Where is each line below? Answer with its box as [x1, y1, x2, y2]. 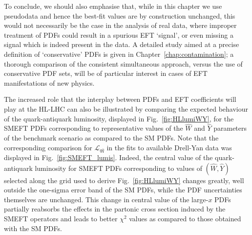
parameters [213, 123, 247, 133]
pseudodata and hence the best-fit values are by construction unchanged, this [4, 10, 235, 21]
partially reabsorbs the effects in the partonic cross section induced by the [4, 204, 226, 214]
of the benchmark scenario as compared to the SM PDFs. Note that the [4, 132, 219, 142]
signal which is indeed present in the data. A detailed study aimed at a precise [4, 39, 239, 49]
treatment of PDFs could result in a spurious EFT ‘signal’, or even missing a [4, 29, 233, 40]
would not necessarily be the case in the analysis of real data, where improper [4, 20, 237, 30]
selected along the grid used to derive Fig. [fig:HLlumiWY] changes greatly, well [4, 175, 244, 185]
